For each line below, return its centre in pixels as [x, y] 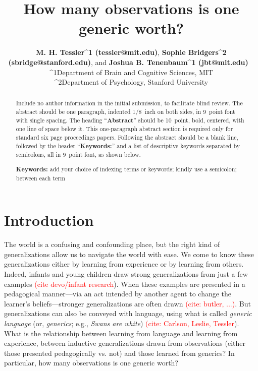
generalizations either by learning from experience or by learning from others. [124, 264]
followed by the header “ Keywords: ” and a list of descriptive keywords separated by [128, 146]
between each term [40, 178]
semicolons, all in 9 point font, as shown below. [78, 154]
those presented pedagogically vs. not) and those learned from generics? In [119, 353]
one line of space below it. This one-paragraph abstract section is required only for [124, 129]
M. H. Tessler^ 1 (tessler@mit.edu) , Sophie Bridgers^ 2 [131, 52]
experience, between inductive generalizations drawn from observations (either [125, 343]
